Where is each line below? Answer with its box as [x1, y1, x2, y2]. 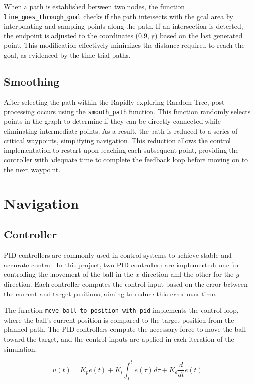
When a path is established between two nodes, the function [4, 1, 185, 11]
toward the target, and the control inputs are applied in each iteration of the [4, 334, 234, 344]
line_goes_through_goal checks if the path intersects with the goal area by [4, 11, 233, 21]
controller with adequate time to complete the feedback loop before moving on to [4, 154, 248, 165]
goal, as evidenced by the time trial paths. [4, 50, 131, 60]
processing [4, 106, 35, 117]
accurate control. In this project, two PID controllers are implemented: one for [4, 259, 240, 269]
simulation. [4, 343, 37, 354]
